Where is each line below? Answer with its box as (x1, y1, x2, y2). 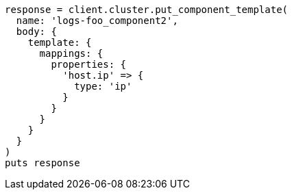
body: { (16, 26, 57, 37)
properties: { (51, 59, 127, 70)
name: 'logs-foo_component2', (16, 15, 178, 26)
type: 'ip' (74, 81, 132, 92)
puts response (5, 157, 80, 168)
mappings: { (39, 48, 104, 59)
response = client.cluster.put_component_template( (5, 4, 289, 15)
